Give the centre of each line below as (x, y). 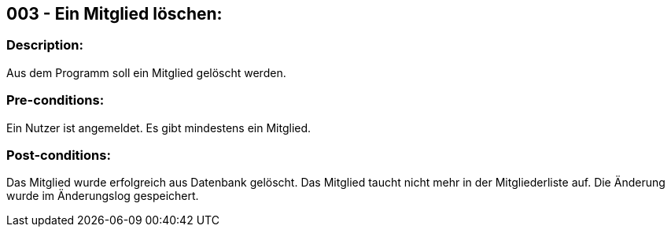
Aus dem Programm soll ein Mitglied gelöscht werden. (146, 72)
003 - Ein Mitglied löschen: (114, 14)
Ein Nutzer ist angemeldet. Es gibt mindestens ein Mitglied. (159, 128)
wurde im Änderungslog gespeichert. (103, 196)
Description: (45, 45)
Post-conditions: (59, 155)
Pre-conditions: (55, 100)
